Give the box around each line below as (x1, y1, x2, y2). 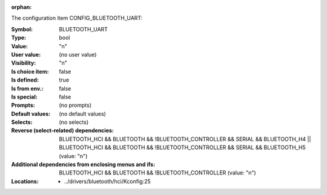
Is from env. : (11, 85, 44, 92)
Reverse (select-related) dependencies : (11, 127, 114, 134)
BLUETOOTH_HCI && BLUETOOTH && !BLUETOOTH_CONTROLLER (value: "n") (59, 169, 257, 176)
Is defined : (11, 76, 39, 84)
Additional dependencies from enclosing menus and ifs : (11, 161, 156, 168)
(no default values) (59, 110, 106, 117)
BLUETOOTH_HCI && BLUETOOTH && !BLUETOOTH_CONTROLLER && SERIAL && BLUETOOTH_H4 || (59, 135, 311, 142)
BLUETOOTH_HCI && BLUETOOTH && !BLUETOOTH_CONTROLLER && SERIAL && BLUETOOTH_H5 (59, 144, 306, 151)
